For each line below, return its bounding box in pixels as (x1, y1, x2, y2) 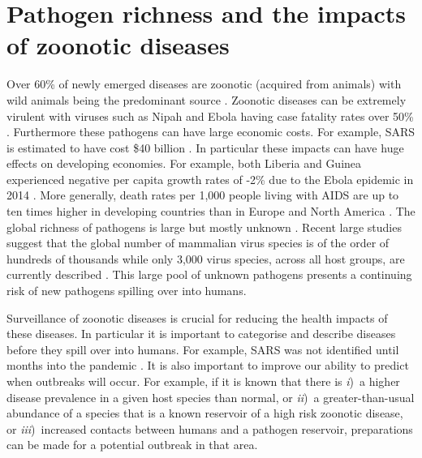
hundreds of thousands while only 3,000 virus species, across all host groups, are (6, 250, 405, 267)
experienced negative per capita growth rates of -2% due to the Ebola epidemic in (6, 170, 414, 187)
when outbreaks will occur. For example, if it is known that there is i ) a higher (6, 373, 400, 389)
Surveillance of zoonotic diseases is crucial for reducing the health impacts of (6, 309, 388, 326)
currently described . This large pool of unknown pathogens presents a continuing (6, 266, 412, 283)
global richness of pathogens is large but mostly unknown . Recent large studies (6, 218, 402, 235)
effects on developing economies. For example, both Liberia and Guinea (6, 155, 362, 172)
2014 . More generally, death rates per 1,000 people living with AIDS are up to (6, 186, 399, 203)
